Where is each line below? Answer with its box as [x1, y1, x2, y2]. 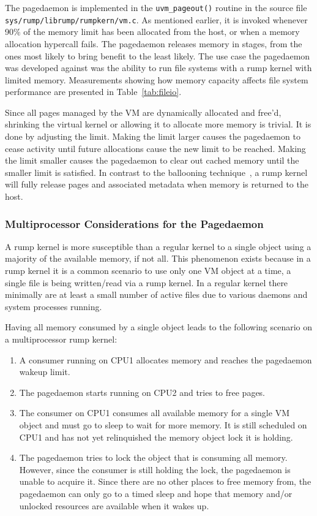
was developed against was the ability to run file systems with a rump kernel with [5, 61, 312, 74]
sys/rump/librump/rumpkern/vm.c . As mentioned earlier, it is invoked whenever [5, 13, 308, 26]
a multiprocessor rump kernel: [5, 333, 117, 345]
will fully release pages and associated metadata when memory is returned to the [5, 178, 308, 191]
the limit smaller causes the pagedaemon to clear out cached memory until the [5, 154, 299, 167]
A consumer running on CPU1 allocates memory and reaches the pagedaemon [19, 353, 312, 366]
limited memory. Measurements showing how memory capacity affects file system [5, 73, 308, 86]
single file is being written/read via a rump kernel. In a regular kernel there [5, 276, 288, 289]
